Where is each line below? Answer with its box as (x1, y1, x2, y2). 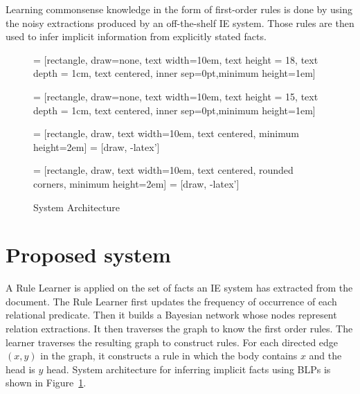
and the (309, 348, 342, 363)
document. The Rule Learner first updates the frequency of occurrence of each (6, 294, 337, 308)
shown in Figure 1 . (6, 375, 87, 390)
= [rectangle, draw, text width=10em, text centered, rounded (33, 163, 294, 177)
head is (6, 361, 35, 376)
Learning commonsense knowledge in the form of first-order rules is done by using (6, 2, 352, 16)
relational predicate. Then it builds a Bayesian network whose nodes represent (6, 307, 337, 322)
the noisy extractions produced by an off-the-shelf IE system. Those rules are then (6, 15, 354, 30)
